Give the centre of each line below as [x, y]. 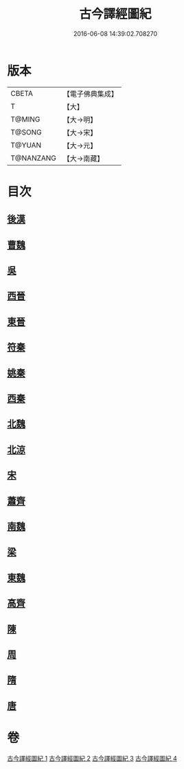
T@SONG [26, 132]
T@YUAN [26, 145]
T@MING [25, 119]
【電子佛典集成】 [91, 94]
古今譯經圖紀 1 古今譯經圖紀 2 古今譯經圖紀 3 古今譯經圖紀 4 [92, 758]
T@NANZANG [34, 158]
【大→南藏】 [83, 158]
